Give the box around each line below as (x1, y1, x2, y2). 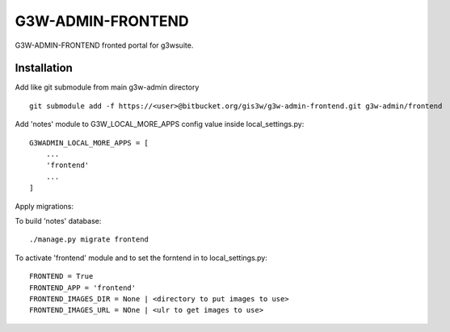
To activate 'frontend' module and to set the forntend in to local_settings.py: (15, 253, 268, 263)
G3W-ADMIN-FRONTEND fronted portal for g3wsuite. (15, 40, 194, 50)
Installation (15, 61, 73, 75)
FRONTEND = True (29, 271, 94, 281)
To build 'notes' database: (15, 216, 102, 225)
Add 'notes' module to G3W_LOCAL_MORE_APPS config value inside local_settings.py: (15, 120, 305, 129)
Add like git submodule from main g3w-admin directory (15, 82, 200, 92)
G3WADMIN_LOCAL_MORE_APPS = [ (29, 138, 149, 147)
